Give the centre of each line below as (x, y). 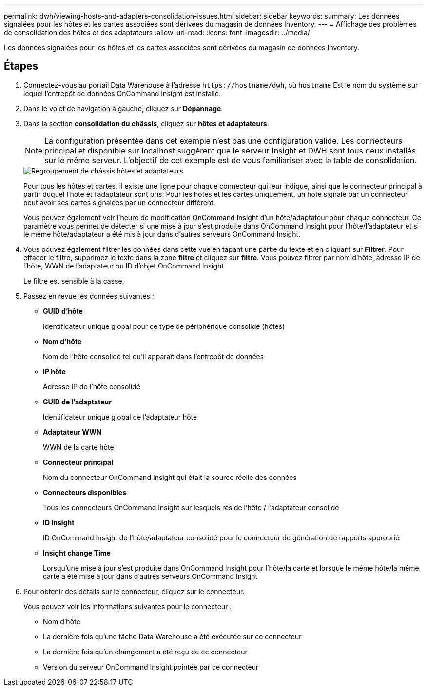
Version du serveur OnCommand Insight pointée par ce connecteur (151, 667)
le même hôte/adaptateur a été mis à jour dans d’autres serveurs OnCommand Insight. (162, 234)
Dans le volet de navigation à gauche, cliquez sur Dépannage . (123, 108)
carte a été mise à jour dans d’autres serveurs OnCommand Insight (150, 576)
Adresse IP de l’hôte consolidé (92, 386)
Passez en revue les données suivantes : (89, 296)
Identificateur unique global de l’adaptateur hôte (120, 417)
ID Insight (59, 522)
